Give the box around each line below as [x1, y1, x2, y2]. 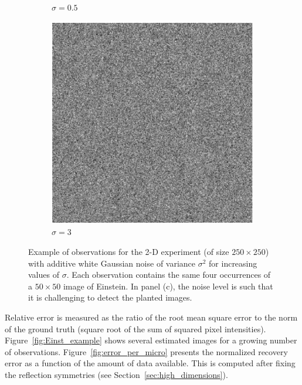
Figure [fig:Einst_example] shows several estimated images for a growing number [5, 334, 297, 346]
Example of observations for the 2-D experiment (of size [28, 246, 229, 258]
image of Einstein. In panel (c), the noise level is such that [63, 280, 273, 292]
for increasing [209, 257, 257, 269]
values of [28, 268, 59, 281]
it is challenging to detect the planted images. [28, 291, 192, 304]
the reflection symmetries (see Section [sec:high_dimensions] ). [5, 368, 228, 380]
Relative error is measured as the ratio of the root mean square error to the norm [5, 311, 298, 323]
